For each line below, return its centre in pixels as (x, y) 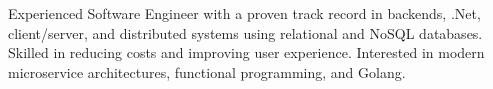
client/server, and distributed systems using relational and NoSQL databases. (245, 32)
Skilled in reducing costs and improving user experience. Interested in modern (246, 52)
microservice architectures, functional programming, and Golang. (207, 71)
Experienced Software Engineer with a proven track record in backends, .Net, (244, 13)
